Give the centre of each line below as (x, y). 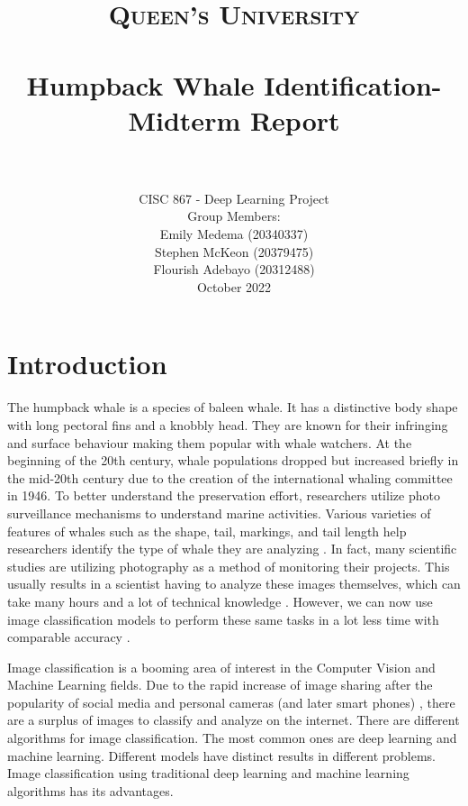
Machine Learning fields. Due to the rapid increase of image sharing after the (220, 685)
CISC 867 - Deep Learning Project (234, 198)
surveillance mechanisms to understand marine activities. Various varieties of (219, 513)
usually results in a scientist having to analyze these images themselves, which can (234, 584)
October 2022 (234, 286)
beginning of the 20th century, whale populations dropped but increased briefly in (233, 460)
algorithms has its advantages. (90, 790)
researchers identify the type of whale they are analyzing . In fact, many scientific (232, 549)
